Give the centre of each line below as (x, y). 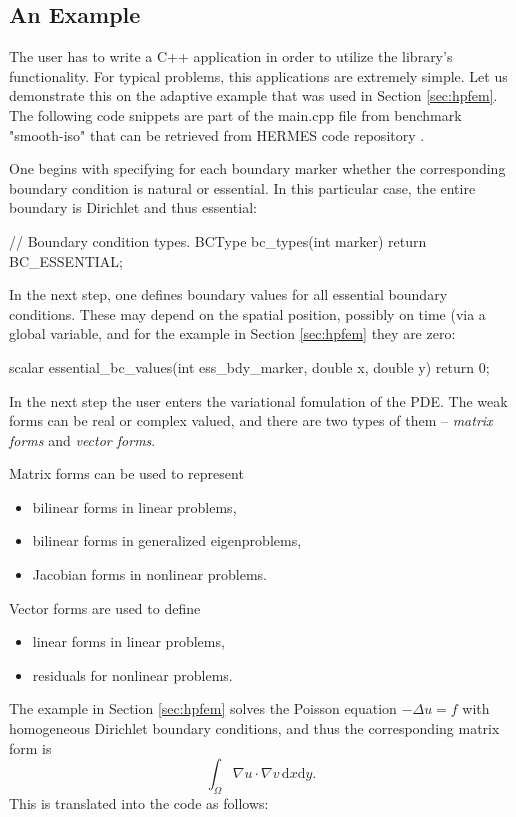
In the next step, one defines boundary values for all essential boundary (228, 294)
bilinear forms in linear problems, (134, 506)
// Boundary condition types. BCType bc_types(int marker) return (218, 240)
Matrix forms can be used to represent (126, 473)
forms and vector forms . (82, 439)
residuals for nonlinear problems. (132, 674)
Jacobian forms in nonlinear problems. (150, 574)
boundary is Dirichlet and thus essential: (133, 207)
